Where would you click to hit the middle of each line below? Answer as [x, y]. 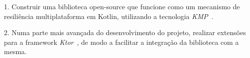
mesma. [15, 51]
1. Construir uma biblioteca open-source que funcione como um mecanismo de [122, 6]
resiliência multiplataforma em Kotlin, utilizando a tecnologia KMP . [109, 16]
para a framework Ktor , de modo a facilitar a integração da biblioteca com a [121, 42]
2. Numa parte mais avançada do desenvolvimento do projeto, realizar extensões [125, 32]
